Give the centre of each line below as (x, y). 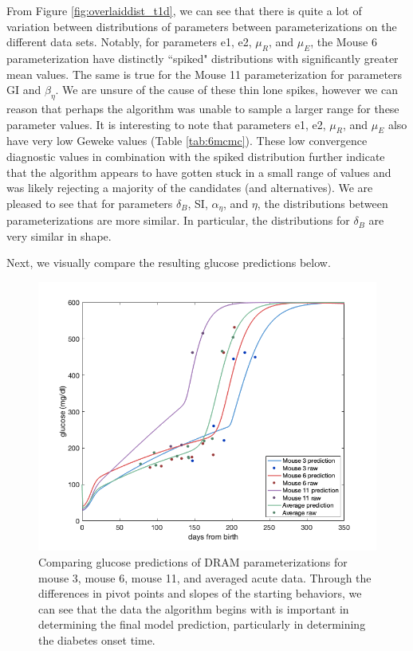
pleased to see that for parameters (90, 203)
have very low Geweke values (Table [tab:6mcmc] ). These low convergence (187, 141)
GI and (24, 90)
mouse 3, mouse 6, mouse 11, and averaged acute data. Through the (205, 577)
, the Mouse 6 (344, 42)
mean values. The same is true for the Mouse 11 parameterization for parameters (205, 74)
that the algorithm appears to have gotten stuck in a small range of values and (199, 172)
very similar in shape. (59, 235)
